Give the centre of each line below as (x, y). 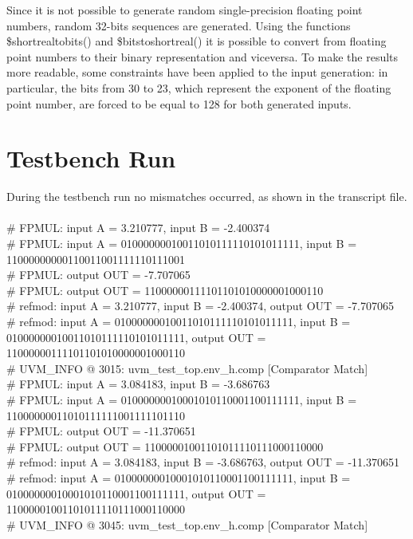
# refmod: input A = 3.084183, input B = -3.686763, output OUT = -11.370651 (203, 462)
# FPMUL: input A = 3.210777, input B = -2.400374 (138, 228)
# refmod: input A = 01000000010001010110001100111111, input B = (179, 477)
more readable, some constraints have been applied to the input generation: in (197, 72)
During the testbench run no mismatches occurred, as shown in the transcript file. (207, 197)
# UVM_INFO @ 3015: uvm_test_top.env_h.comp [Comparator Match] (187, 368)
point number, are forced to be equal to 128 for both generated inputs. (179, 103)
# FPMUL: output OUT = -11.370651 (101, 431)
